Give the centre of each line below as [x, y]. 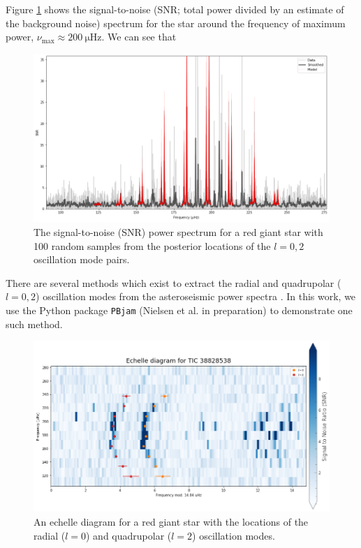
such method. [34, 324]
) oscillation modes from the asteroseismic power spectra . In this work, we [196, 296]
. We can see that [139, 37]
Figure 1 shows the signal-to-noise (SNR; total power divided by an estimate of [175, 9]
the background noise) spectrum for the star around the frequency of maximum [176, 23]
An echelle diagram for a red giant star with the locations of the [171, 521]
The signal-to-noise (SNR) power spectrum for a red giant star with [178, 232]
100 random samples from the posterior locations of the [152, 245]
